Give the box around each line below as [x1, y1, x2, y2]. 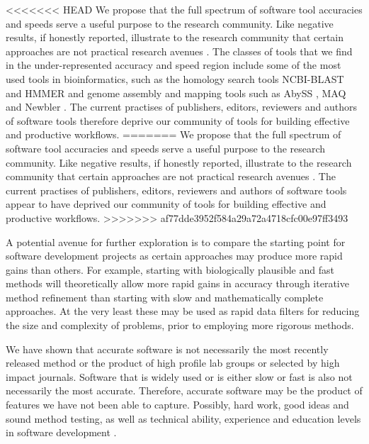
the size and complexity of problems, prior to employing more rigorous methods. [6, 318, 354, 333]
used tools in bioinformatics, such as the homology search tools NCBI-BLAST [6, 71, 344, 86]
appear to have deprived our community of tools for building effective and [6, 196, 327, 211]
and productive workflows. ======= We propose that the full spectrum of [6, 127, 341, 142]
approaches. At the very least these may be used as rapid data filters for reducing [6, 304, 360, 318]
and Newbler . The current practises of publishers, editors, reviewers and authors [6, 99, 357, 114]
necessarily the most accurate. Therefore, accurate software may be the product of [6, 383, 363, 398]
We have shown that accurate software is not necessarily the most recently [6, 341, 329, 356]
